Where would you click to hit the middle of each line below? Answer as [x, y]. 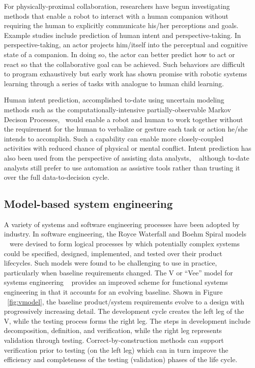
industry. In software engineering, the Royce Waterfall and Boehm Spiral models [125, 234]
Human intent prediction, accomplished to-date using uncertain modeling [114, 100]
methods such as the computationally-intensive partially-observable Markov [118, 109]
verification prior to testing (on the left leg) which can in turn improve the [116, 350]
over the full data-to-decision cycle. [57, 177]
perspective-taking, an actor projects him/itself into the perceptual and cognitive [126, 45]
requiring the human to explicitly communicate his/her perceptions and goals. [121, 25]
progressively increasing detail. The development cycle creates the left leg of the [124, 311]
